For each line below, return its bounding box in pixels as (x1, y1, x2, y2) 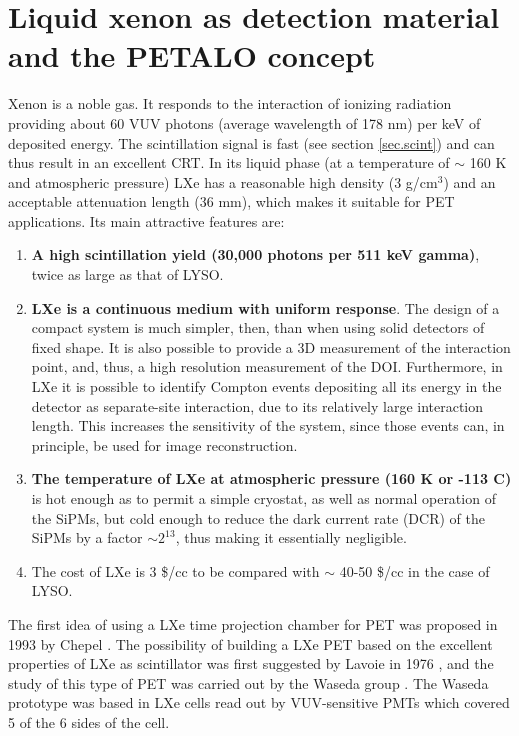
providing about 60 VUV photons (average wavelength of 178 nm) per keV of (8, 112, 481, 133)
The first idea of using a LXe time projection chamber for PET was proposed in (8, 613, 498, 634)
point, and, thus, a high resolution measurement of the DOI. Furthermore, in (31, 356, 503, 377)
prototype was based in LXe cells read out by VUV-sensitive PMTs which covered (8, 692, 510, 713)
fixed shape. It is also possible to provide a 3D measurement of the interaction (31, 336, 511, 357)
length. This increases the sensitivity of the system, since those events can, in (31, 415, 505, 436)
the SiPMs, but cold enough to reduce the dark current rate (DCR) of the (31, 507, 485, 528)
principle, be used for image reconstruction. (31, 434, 298, 455)
